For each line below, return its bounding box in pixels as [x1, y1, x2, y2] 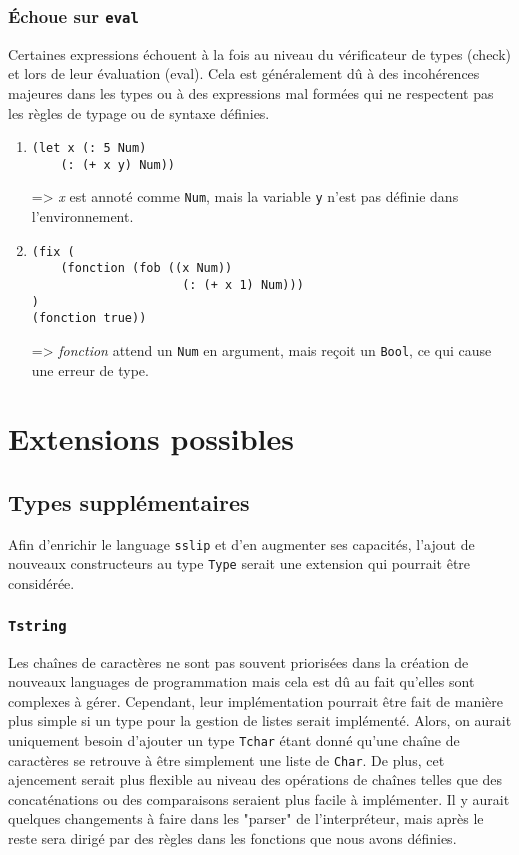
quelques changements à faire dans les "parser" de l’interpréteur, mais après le [8, 808, 484, 829]
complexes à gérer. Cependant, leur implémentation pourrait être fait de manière [8, 690, 504, 711]
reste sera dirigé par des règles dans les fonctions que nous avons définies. [8, 827, 457, 848]
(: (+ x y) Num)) [60, 157, 175, 172]
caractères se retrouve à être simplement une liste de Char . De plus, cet [8, 749, 445, 770]
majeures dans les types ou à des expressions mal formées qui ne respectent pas [8, 82, 494, 103]
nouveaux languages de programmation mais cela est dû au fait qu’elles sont [8, 671, 475, 692]
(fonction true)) [31, 311, 147, 326]
